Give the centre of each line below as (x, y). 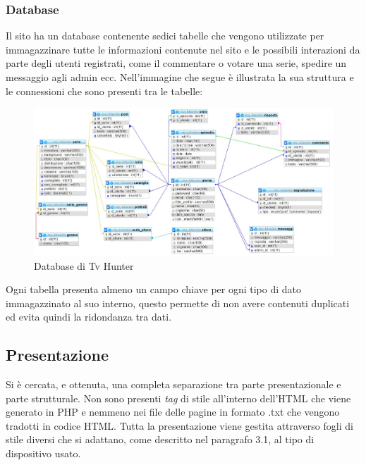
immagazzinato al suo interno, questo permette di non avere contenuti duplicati (178, 303)
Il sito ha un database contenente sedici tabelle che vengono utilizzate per (165, 36)
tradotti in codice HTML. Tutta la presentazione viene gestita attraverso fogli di (179, 425)
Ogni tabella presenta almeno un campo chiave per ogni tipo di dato (154, 289)
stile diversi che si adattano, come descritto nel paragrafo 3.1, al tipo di (160, 439)
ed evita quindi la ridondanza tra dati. (89, 317)
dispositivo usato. (43, 453)
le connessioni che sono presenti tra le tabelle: (104, 91)
